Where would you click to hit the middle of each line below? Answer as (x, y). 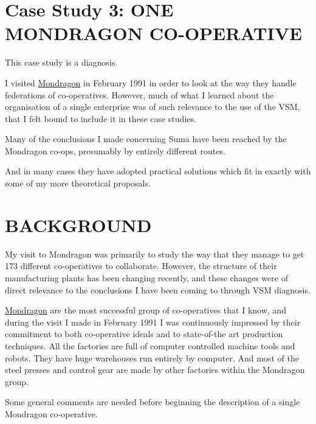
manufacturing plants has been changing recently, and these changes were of (146, 277)
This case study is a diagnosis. (61, 62)
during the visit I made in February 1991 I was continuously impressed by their (153, 322)
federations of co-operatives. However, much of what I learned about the (139, 94)
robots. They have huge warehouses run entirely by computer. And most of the (152, 357)
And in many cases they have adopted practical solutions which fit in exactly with (158, 171)
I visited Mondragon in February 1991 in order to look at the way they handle (151, 82)
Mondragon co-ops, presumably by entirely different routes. (115, 150)
